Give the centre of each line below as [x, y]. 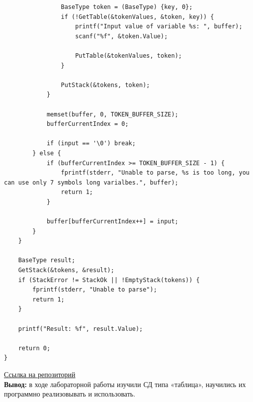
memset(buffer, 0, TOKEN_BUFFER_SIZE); [112, 114]
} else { [47, 153]
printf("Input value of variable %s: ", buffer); [159, 27]
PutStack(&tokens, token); [105, 85]
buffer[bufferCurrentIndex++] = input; [112, 222]
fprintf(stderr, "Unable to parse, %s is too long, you [155, 173]
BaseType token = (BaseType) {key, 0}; [127, 7]
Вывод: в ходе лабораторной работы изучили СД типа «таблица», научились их [125, 384]
